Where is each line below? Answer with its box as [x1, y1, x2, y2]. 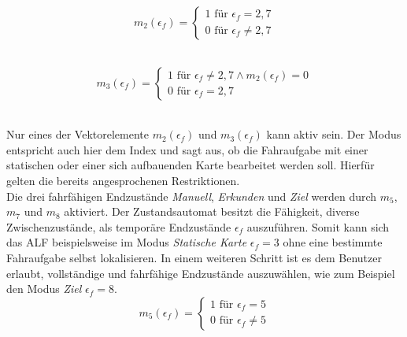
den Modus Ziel [6, 280, 82, 297]
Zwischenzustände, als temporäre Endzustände [6, 218, 231, 235]
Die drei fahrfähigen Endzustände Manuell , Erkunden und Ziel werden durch [6, 187, 377, 204]
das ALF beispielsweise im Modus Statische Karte [6, 234, 247, 250]
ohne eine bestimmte [283, 234, 383, 250]
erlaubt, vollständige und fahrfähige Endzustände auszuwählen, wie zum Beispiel [6, 265, 395, 281]
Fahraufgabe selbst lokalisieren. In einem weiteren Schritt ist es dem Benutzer [6, 249, 382, 265]
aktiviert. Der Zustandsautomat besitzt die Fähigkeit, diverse [64, 203, 360, 220]
